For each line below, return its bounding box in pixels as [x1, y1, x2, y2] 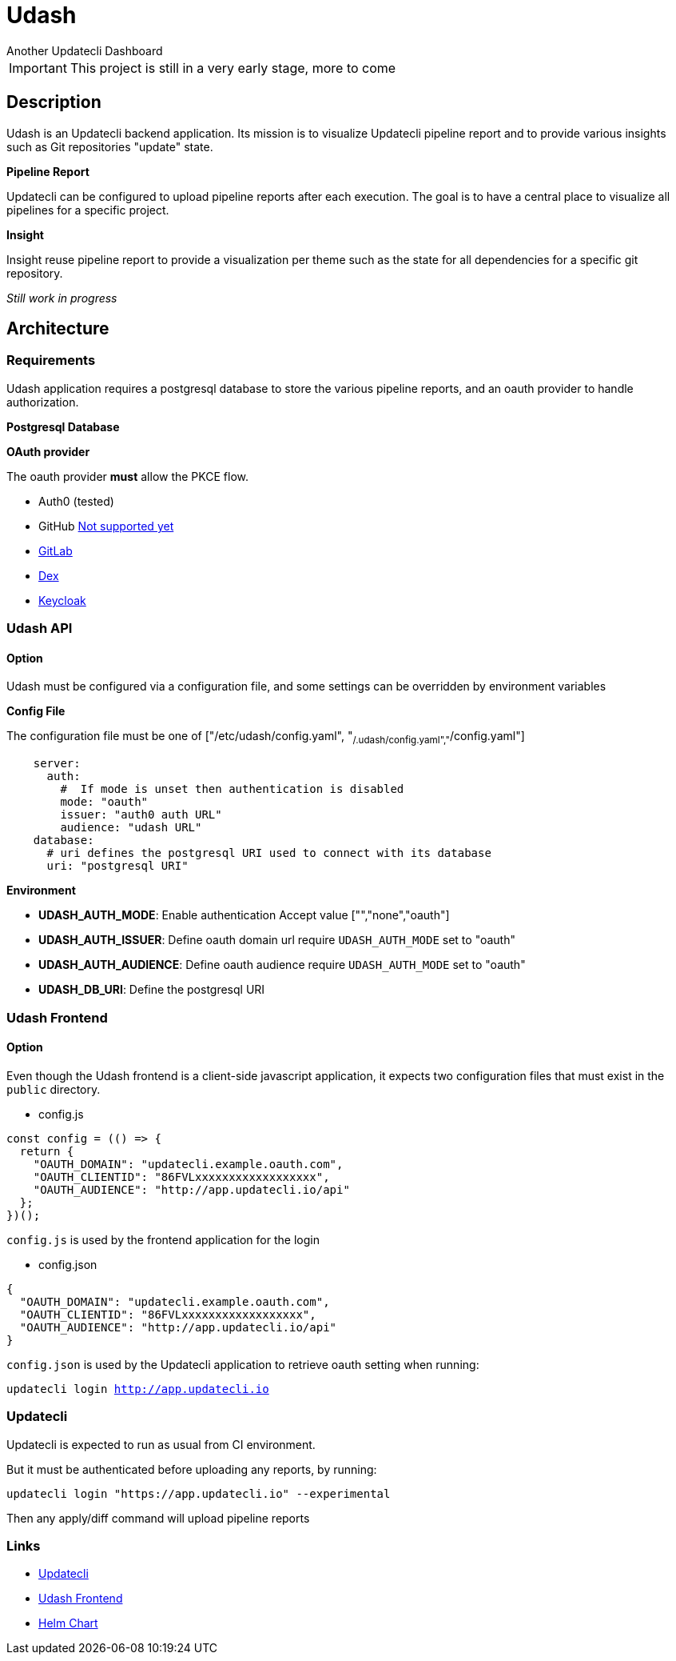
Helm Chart [38, 1616, 98, 1631]
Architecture [6, 318, 109, 339]
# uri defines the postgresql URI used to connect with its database [46, 847, 491, 860]
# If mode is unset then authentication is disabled [60, 782, 404, 796]
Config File [6, 704, 66, 718]
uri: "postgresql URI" [46, 859, 189, 873]
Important [9, 59, 67, 76]
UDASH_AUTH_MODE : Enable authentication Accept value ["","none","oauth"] [38, 908, 450, 923]
